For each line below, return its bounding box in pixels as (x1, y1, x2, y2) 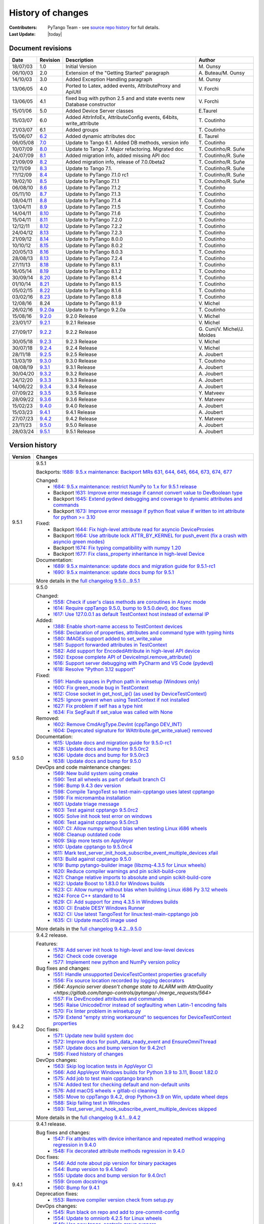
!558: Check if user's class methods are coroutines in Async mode (53, 599, 206, 606)
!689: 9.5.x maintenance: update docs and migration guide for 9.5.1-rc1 (53, 563, 216, 570)
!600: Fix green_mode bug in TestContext (53, 684, 149, 691)
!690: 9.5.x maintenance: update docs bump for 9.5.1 (53, 569, 175, 576)
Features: (36, 941, 58, 947)
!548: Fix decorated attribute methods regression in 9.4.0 (53, 1148, 185, 1154)
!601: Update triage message (53, 800, 120, 807)
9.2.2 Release (66, 329, 97, 335)
